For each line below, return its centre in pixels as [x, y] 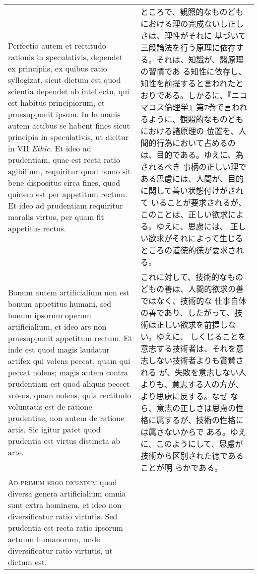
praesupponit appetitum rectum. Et [70, 338]
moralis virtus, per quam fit [56, 216]
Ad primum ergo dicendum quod [63, 482]
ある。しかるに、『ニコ [206, 95]
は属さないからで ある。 [186, 432]
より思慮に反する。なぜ [184, 396]
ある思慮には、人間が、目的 [192, 179]
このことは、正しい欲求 [184, 214]
